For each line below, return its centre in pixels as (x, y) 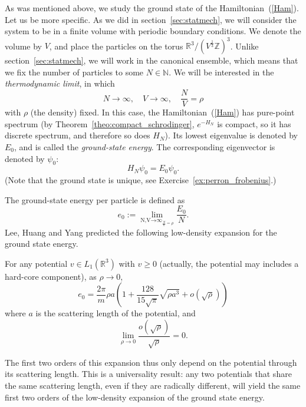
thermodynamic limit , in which (60, 83)
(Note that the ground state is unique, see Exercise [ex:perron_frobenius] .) (141, 180)
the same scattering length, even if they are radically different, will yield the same (153, 385)
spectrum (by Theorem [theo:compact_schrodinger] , (100, 123)
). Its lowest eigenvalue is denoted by (231, 135)
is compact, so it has (254, 123)
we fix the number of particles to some (74, 72)
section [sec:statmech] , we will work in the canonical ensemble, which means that (152, 60)
